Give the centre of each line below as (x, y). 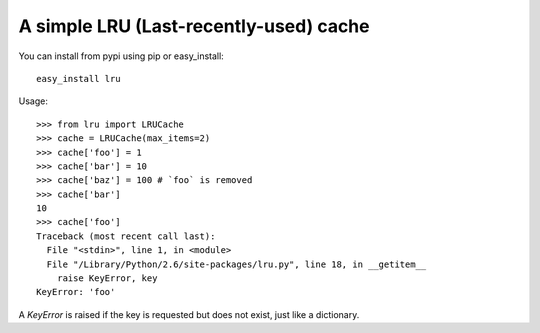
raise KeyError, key (107, 278)
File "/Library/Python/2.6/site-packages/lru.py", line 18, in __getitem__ (236, 264)
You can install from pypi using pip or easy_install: (121, 56)
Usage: (33, 101)
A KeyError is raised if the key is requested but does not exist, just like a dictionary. (189, 314)
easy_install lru (78, 78)
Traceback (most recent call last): (126, 236)
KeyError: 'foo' (76, 292)
